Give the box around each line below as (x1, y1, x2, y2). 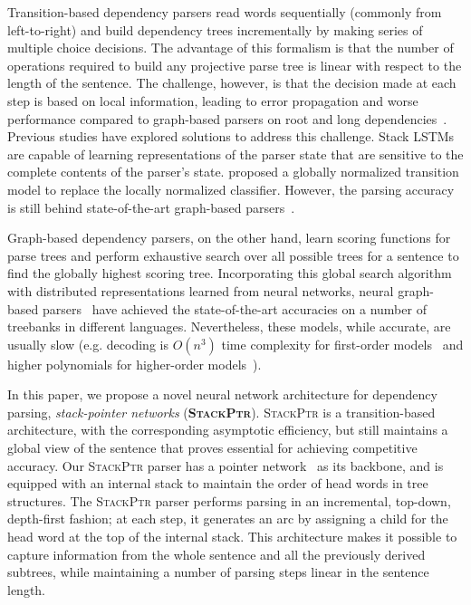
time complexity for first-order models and (221, 334, 464, 353)
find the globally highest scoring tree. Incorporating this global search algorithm (7, 264, 452, 283)
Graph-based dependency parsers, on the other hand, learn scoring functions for (7, 228, 451, 247)
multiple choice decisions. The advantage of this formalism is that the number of (7, 38, 454, 57)
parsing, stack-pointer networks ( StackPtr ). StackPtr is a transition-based (7, 402, 436, 421)
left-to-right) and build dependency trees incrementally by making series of (7, 20, 423, 39)
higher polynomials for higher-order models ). (7, 354, 262, 373)
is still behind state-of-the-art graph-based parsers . (7, 197, 295, 216)
